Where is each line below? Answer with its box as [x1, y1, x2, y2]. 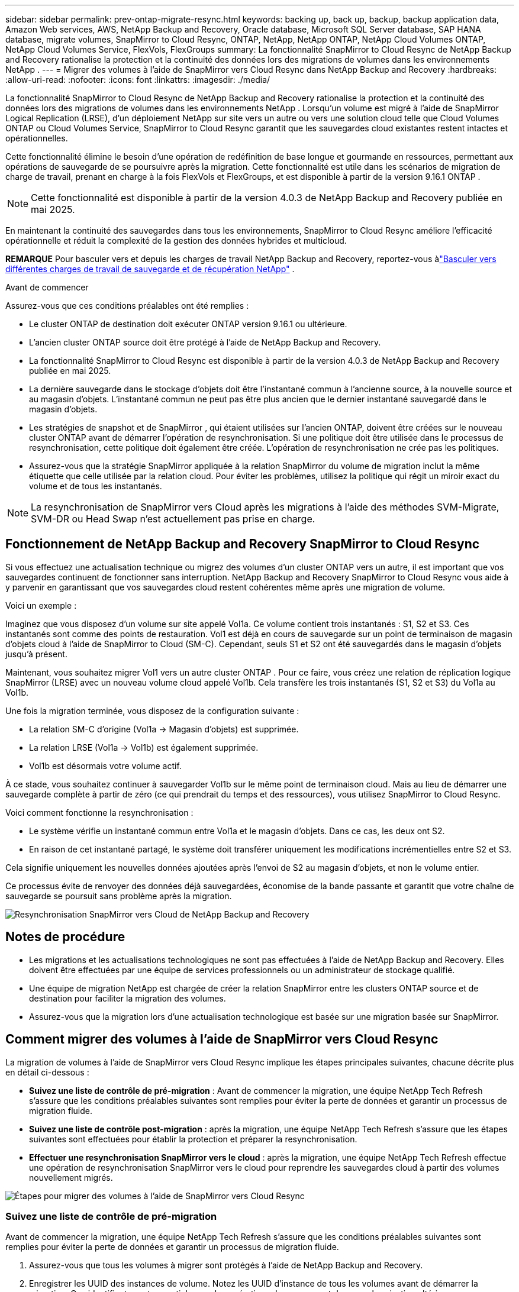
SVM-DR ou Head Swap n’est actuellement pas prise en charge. [31, 513, 315, 525]
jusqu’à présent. [5, 648, 67, 659]
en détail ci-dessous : [5, 1067, 89, 1077]
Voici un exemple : [5, 600, 77, 611]
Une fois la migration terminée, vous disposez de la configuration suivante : [5, 705, 299, 716]
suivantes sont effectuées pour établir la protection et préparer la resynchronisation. [29, 1133, 357, 1144]
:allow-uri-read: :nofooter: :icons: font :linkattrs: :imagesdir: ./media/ [5, 75, 270, 85]
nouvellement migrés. [29, 1172, 113, 1183]
